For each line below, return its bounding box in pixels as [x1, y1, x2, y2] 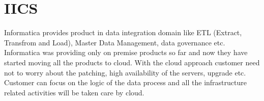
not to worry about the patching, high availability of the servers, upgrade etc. [4, 67, 246, 78]
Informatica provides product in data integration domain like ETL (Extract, [4, 27, 242, 38]
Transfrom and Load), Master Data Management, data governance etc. [4, 37, 225, 47]
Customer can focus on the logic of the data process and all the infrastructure [4, 77, 247, 88]
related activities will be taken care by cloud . [4, 87, 144, 97]
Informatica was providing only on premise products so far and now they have [4, 47, 248, 58]
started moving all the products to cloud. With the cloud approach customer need [4, 57, 260, 67]
